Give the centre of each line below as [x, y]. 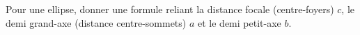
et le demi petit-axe [240, 22]
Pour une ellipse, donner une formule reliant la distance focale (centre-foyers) [170, 9]
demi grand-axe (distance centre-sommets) [96, 22]
